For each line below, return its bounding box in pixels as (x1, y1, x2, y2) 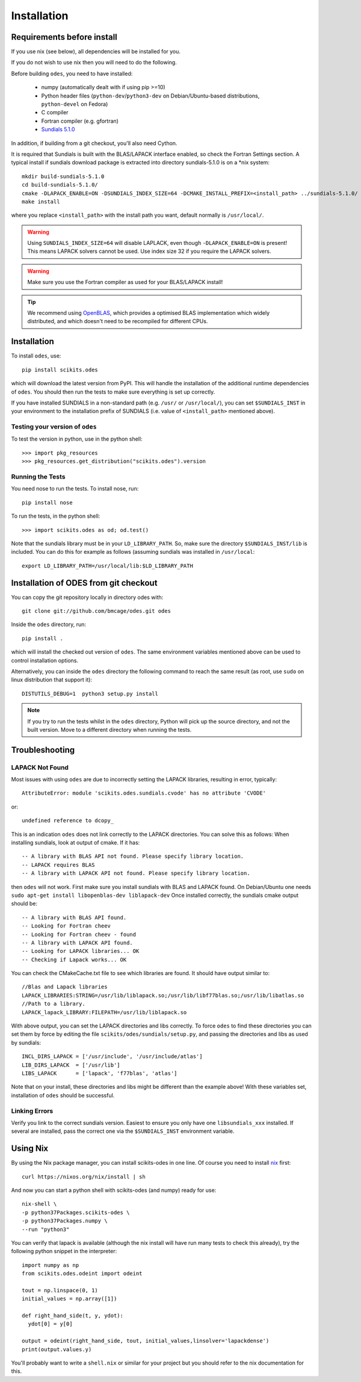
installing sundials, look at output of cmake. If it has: (11, 839, 140, 846)
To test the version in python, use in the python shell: (11, 435, 143, 442)
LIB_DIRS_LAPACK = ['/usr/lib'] (22, 1061, 120, 1068)
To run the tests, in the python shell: (11, 512, 100, 520)
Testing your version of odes (11, 423, 97, 431)
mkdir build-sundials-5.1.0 (22, 173, 105, 180)
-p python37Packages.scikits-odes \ (22, 1209, 130, 1216)
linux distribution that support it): (11, 676, 93, 683)
